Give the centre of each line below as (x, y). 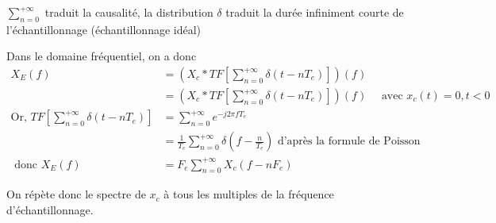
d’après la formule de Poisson (349, 142)
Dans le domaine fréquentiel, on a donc (102, 56)
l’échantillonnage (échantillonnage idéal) (104, 29)
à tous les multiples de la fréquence (249, 194)
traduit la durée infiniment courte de (315, 12)
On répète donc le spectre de (76, 194)
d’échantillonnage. (50, 210)
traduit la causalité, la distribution (129, 12)
